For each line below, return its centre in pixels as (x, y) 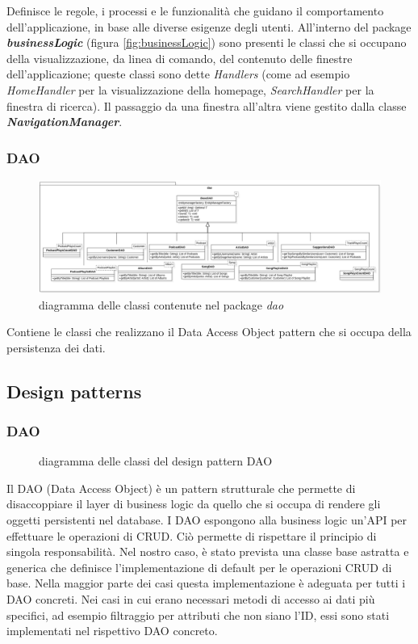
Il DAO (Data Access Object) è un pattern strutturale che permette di (181, 488)
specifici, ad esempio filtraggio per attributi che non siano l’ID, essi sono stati (198, 615)
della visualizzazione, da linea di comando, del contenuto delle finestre (180, 58)
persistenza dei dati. (56, 347)
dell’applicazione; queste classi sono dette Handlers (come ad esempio (178, 74)
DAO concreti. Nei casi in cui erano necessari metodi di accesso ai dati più (191, 599)
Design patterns (74, 391)
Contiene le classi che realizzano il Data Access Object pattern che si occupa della (209, 332)
